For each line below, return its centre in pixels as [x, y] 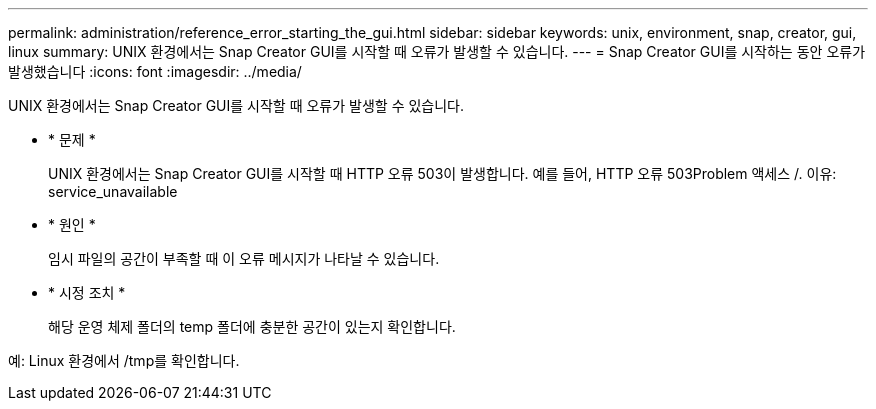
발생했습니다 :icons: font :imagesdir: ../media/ [155, 71]
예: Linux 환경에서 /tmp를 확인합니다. [124, 360]
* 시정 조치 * [87, 292]
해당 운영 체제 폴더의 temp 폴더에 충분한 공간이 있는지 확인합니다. [252, 326]
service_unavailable [113, 191]
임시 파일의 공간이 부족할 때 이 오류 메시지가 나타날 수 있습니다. [244, 258]
